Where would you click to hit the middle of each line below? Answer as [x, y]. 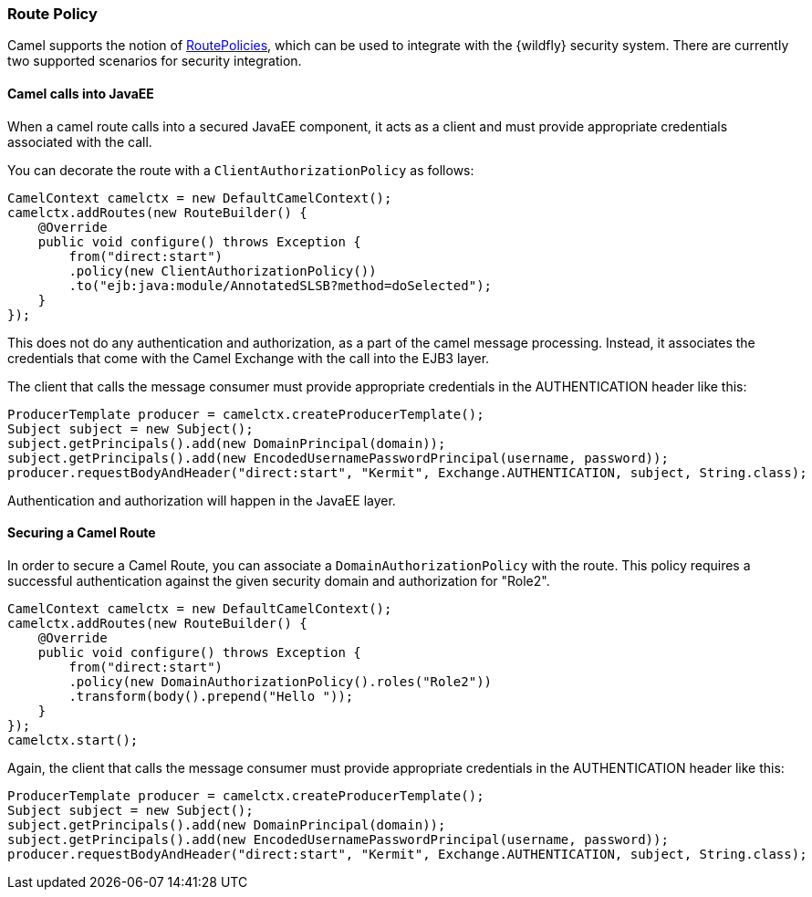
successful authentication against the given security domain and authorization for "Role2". [279, 580]
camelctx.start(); [73, 740]
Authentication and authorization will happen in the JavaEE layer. [202, 500]
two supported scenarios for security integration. [155, 61]
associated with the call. [80, 141]
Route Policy [52, 14]
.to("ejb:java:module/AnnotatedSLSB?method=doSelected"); [281, 285]
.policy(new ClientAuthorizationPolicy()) [223, 271]
